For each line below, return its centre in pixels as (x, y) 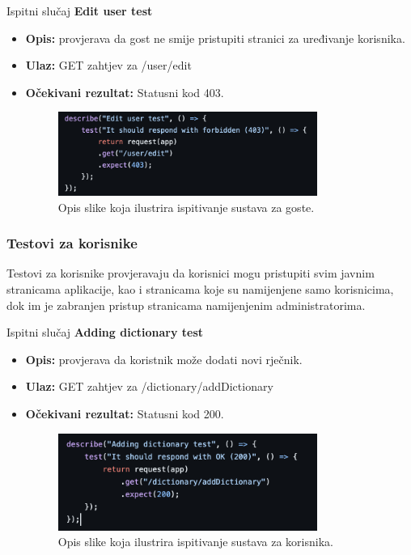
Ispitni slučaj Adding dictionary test (105, 332)
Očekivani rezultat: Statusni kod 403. (125, 92)
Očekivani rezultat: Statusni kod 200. (125, 413)
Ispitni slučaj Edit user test (80, 11)
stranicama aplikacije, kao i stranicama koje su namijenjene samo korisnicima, (200, 288)
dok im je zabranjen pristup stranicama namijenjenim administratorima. (186, 305)
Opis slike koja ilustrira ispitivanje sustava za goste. (186, 207)
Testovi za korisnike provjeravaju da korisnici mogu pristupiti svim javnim (191, 273)
